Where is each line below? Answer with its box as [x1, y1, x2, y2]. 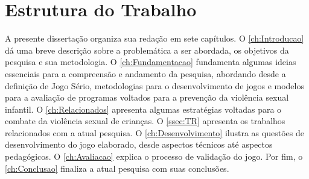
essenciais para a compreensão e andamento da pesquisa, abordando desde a [5, 67, 286, 80]
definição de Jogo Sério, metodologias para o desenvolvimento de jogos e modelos [5, 79, 304, 92]
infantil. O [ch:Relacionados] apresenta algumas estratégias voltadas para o [5, 102, 282, 115]
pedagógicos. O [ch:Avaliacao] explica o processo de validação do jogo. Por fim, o [5, 150, 303, 163]
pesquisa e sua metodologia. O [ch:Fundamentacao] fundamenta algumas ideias [5, 55, 296, 68]
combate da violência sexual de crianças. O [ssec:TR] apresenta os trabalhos [5, 115, 285, 127]
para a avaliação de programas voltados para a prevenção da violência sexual [5, 91, 289, 104]
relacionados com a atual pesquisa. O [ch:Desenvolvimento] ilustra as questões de [5, 126, 304, 139]
